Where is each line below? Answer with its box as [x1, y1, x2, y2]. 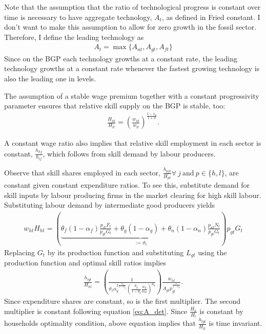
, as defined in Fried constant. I [161, 11, 260, 22]
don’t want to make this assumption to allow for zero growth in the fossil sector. [4, 21, 257, 32]
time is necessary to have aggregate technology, [4, 11, 152, 22]
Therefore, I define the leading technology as [4, 31, 144, 42]
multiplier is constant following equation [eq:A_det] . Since [4, 305, 188, 316]
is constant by [199, 305, 243, 316]
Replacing [4, 247, 35, 257]
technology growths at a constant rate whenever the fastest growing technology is [4, 63, 260, 74]
